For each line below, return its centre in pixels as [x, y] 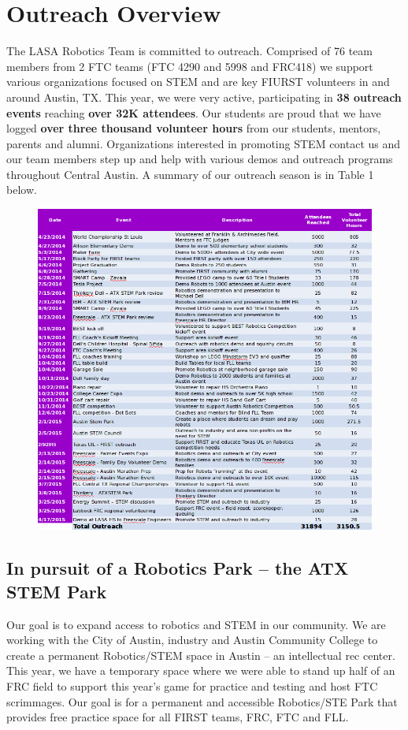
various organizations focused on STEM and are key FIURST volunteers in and [198, 82]
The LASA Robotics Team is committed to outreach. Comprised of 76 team [189, 51]
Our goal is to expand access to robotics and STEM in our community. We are [196, 624]
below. [22, 190]
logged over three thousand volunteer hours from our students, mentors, [194, 128]
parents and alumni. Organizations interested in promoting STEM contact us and [204, 143]
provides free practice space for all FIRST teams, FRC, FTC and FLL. [178, 717]
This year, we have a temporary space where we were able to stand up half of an [201, 670]
